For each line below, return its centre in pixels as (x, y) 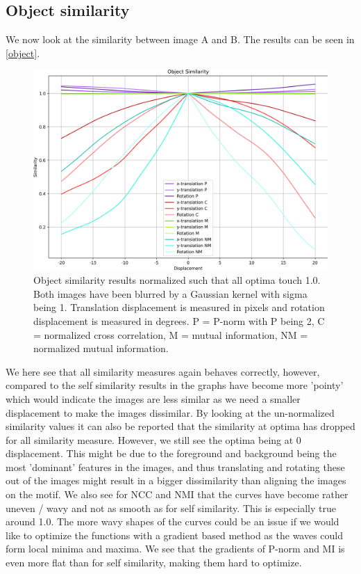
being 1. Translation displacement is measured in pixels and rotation (179, 307)
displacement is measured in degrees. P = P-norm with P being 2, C (179, 320)
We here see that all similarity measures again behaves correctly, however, (163, 371)
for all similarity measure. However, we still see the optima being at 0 (153, 439)
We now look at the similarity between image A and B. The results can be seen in (180, 39)
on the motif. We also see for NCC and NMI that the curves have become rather (177, 494)
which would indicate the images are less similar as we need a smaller (153, 398)
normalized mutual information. (101, 348)
